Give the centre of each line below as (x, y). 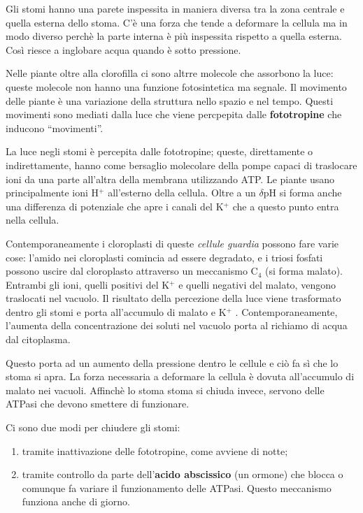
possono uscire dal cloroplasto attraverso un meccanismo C (132, 271)
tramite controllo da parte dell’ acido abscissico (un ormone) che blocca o (183, 474)
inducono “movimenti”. (55, 128)
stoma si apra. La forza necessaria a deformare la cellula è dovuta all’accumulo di (180, 376)
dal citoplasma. (38, 339)
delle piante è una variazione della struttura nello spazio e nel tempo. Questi (170, 100)
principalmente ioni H (52, 193)
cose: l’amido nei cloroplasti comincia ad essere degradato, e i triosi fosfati (164, 257)
